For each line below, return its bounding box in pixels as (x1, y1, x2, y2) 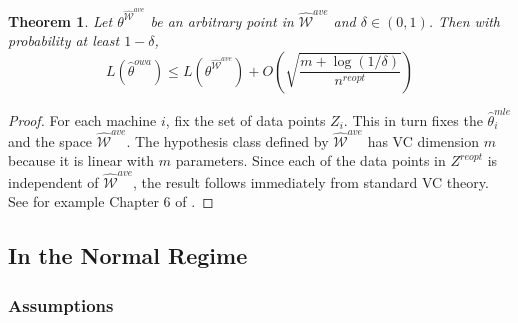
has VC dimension (367, 130, 480, 151)
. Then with (428, 10, 501, 31)
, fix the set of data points (165, 109, 326, 130)
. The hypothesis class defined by (126, 130, 329, 151)
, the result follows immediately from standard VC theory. (133, 171, 489, 192)
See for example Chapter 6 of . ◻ (8, 191, 214, 212)
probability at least (8, 30, 120, 51)
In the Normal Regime (8, 240, 248, 271)
